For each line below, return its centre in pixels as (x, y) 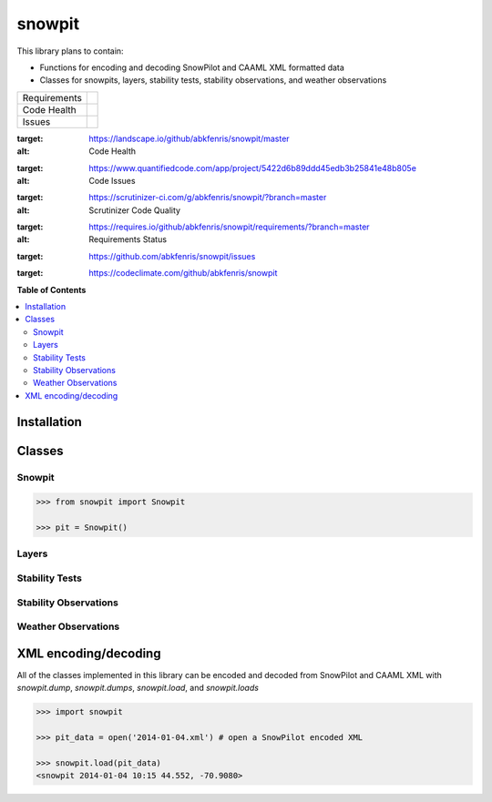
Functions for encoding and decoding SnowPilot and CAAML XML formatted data (192, 67)
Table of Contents (51, 289)
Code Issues (112, 180)
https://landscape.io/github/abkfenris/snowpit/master (190, 138)
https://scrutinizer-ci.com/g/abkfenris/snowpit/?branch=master (208, 198)
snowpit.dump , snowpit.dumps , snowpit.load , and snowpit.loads (138, 688)
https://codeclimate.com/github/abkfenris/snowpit (183, 273)
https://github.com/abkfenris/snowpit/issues (172, 256)
